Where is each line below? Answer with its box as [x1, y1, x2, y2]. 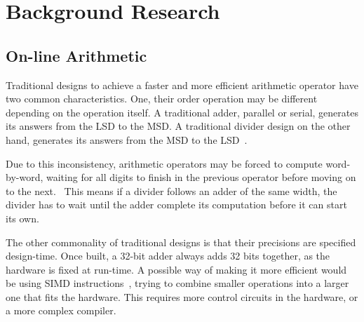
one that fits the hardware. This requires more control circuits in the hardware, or [6, 289, 358, 304]
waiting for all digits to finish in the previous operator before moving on [46, 170, 356, 185]
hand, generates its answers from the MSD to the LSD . [6, 132, 248, 147]
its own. [6, 210, 39, 225]
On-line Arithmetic [6, 44, 147, 66]
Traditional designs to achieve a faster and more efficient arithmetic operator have [6, 77, 358, 92]
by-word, [6, 170, 43, 185]
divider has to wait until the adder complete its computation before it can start [6, 197, 347, 212]
